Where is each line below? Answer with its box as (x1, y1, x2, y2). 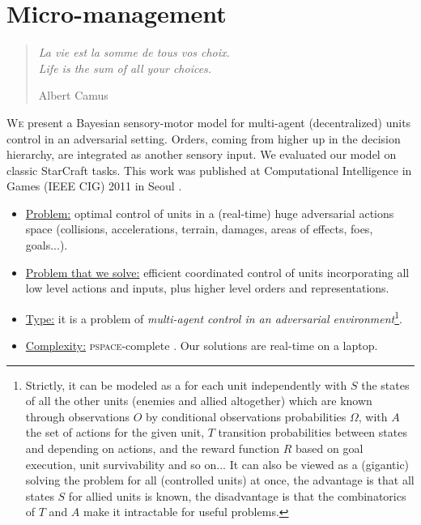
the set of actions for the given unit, (25, 424, 205, 441)
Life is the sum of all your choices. (38, 59, 212, 76)
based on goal (296, 440, 364, 457)
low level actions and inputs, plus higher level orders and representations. (25, 280, 389, 297)
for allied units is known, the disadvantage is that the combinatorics (68, 487, 406, 504)
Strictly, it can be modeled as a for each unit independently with (25, 376, 347, 393)
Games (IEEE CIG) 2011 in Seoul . (6, 177, 182, 194)
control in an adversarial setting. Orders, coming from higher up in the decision (6, 130, 401, 147)
